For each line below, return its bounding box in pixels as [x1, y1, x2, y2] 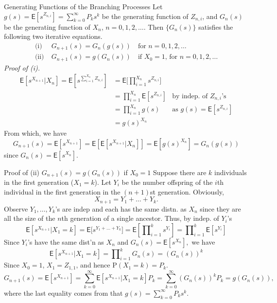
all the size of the [4, 213, 55, 223]
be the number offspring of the [121, 177, 213, 187]
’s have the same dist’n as [27, 236, 104, 247]
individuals [214, 167, 247, 177]
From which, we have [4, 127, 67, 138]
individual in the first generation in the [4, 186, 121, 196]
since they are [200, 203, 241, 214]
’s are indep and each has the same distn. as [55, 203, 187, 214]
